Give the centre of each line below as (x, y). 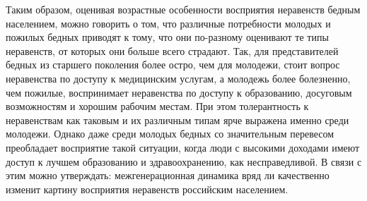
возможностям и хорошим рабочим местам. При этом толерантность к (157, 106)
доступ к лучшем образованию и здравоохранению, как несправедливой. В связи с (184, 161)
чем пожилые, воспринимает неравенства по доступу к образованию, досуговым (179, 92)
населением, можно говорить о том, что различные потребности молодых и (168, 23)
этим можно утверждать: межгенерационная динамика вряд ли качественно (168, 175)
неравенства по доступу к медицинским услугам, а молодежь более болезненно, (178, 78)
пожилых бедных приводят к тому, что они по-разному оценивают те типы (167, 37)
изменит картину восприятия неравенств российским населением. (147, 189)
